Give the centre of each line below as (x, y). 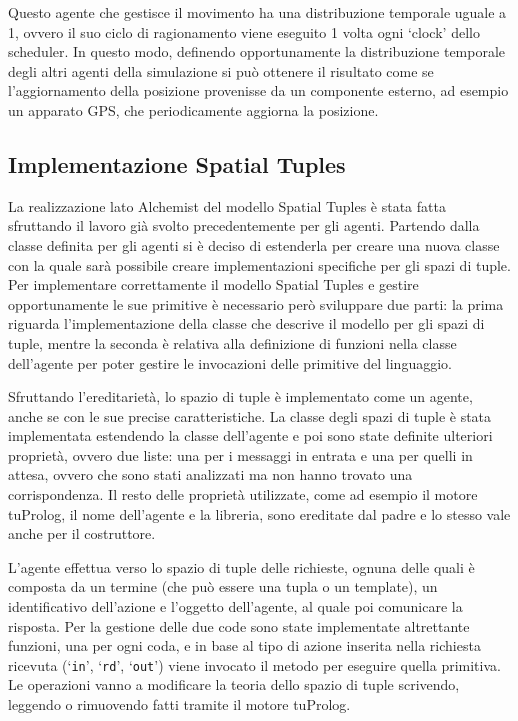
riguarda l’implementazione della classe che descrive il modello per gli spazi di (246, 323)
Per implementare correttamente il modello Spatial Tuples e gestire (213, 284)
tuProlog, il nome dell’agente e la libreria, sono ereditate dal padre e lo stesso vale (259, 513)
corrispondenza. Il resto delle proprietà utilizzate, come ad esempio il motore (243, 494)
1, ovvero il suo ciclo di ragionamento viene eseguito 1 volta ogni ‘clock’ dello (244, 31)
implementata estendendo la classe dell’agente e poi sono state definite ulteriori (250, 435)
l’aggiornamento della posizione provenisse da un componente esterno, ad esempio (258, 90)
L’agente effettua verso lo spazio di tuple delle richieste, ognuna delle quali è (241, 566)
